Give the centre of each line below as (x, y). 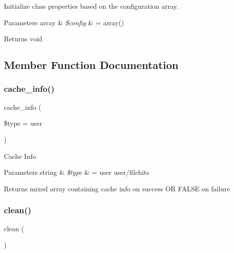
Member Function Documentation (91, 65)
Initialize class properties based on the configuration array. (91, 6)
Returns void (23, 39)
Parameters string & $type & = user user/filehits (77, 172)
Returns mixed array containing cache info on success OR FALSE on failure (117, 188)
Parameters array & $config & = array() (64, 22)
